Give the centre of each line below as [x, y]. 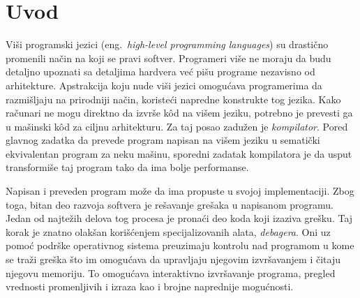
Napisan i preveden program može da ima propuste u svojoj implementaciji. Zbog [180, 191]
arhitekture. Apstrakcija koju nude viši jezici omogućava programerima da [164, 85]
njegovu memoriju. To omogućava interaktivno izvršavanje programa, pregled [171, 273]
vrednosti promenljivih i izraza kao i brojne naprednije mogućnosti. [150, 286]
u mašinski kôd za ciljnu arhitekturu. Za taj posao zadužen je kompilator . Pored [177, 126]
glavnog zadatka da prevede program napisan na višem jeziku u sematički [163, 140]
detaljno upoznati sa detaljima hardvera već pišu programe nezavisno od [160, 72]
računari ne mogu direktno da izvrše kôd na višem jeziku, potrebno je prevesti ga [179, 113]
